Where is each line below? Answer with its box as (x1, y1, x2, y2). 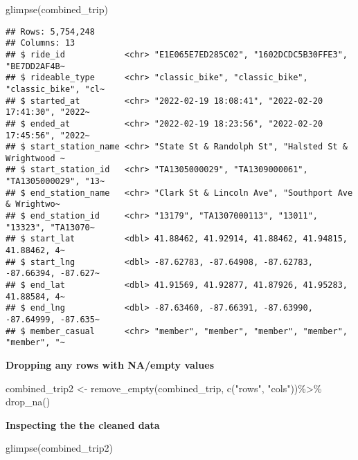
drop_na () (6, 394, 51, 409)
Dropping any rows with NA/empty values (6, 357, 214, 371)
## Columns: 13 (6, 38, 75, 48)
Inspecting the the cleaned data (6, 417, 160, 432)
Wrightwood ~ (6, 153, 65, 163)
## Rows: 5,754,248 (6, 26, 95, 37)
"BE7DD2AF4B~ (6, 61, 65, 71)
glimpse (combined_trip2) (6, 441, 113, 455)
